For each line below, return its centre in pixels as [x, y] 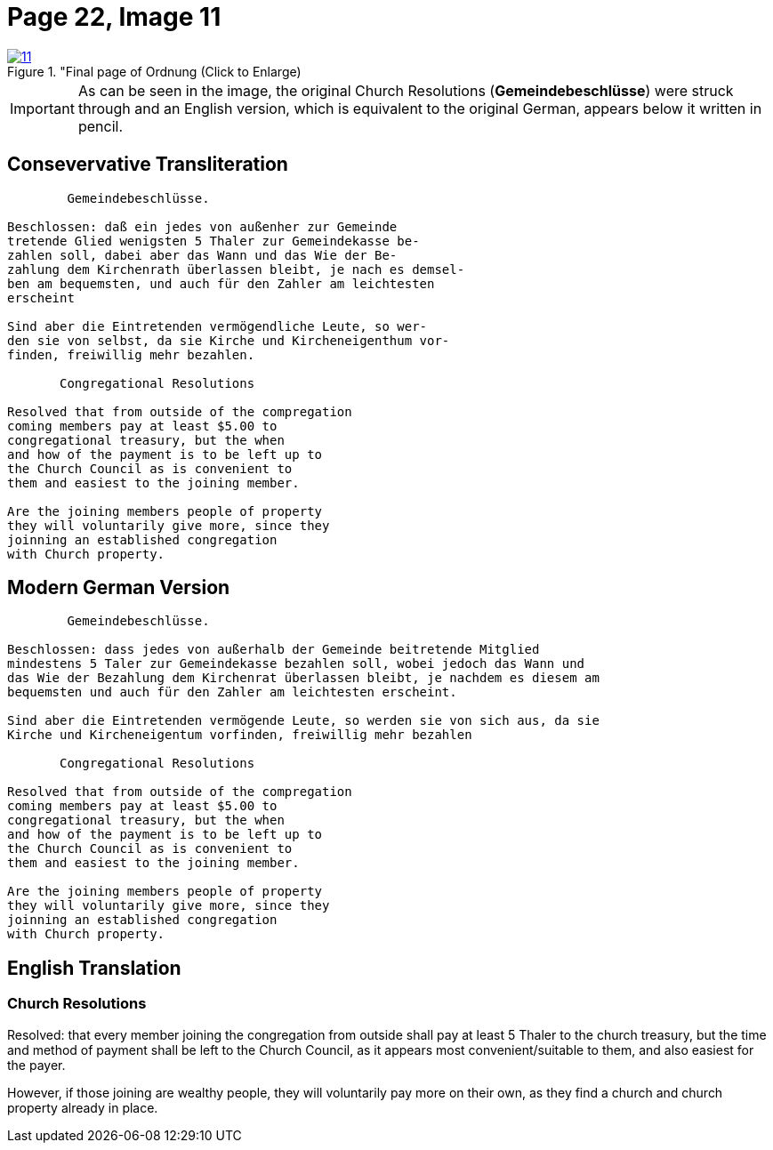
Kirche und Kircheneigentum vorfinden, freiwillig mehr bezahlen [240, 735]
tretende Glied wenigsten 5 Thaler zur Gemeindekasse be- [213, 241]
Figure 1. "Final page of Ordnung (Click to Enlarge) [154, 71]
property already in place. [83, 1107]
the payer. [36, 1065]
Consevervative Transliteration [148, 165]
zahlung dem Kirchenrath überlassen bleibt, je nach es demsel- [236, 269]
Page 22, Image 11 [114, 17]
